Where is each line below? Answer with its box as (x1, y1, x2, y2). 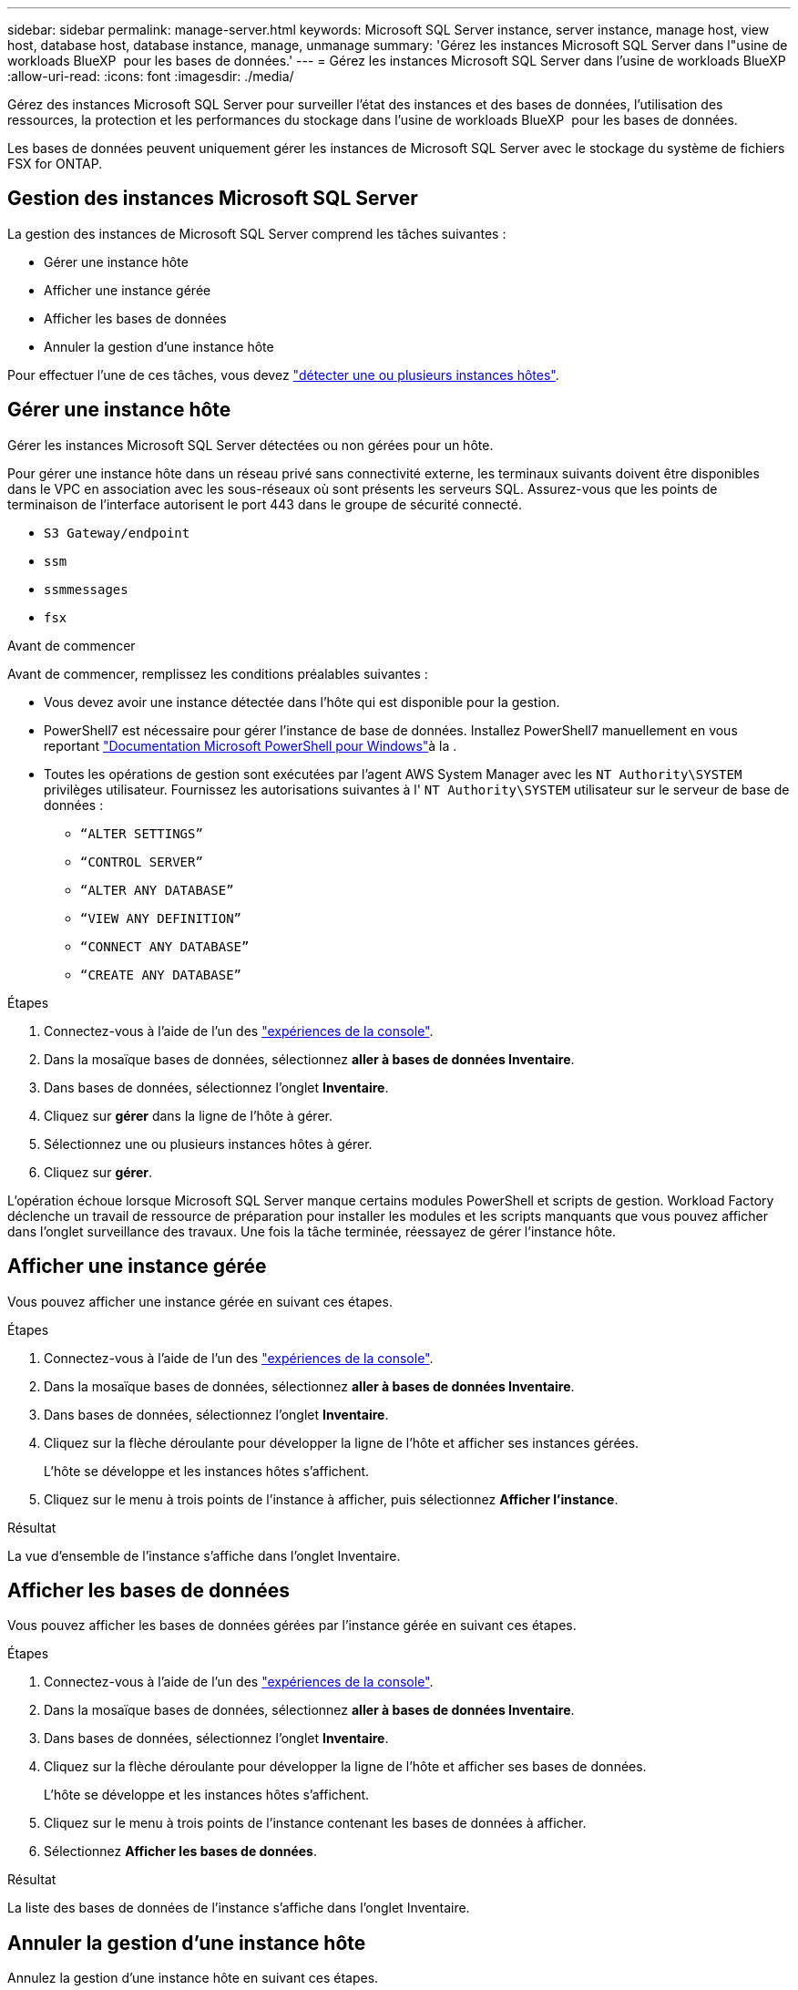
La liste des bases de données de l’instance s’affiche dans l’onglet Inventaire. (7, 1900, 470, 1916)
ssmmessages (44, 581, 128, 597)
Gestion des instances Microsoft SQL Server (7, 187, 418, 210)
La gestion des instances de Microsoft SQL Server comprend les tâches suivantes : (7, 225, 506, 241)
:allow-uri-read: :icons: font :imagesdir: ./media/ (7, 68, 294, 84)
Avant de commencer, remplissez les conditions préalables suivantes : (7, 665, 428, 682)
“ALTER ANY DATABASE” (80, 882, 234, 898)
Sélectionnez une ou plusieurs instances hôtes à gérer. (44, 1135, 373, 1152)
